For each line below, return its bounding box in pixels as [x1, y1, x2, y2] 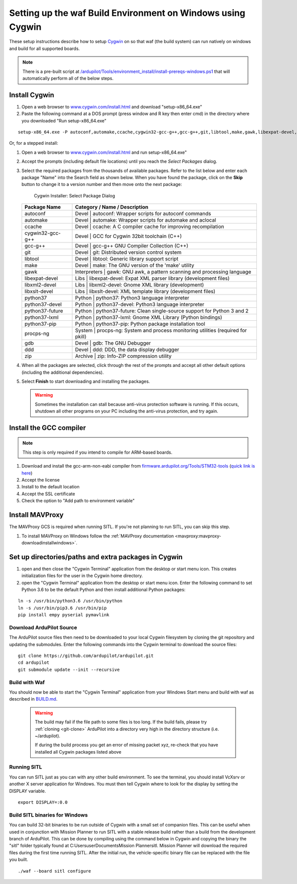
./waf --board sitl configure [18, 868, 92, 874]
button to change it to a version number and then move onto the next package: [21, 181, 182, 187]
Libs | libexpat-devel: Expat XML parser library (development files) [75, 275, 230, 282]
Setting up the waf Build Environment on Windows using [9, 7, 246, 18]
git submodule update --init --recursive [18, 667, 120, 672]
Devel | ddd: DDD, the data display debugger [75, 346, 179, 353]
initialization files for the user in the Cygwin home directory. [21, 573, 143, 579]
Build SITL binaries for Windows [9, 811, 88, 818]
